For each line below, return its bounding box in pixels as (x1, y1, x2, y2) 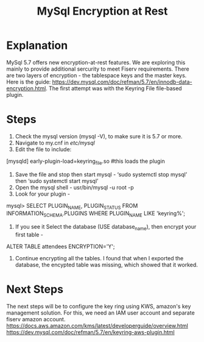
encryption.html (6, 84, 46, 92)
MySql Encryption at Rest (37, 4, 168, 18)
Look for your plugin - (15, 190, 70, 198)
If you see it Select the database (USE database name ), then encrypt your (15, 223, 197, 232)
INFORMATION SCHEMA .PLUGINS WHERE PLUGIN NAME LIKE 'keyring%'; (6, 210, 186, 219)
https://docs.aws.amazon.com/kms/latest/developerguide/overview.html (6, 322, 189, 329)
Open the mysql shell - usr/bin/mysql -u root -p (15, 183, 134, 191)
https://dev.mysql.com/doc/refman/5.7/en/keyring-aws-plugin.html (6, 329, 175, 336)
